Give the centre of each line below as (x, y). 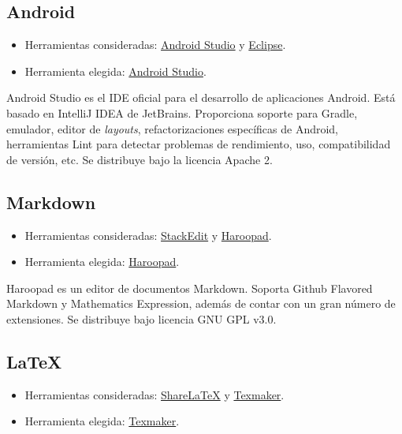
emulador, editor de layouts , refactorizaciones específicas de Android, (173, 128)
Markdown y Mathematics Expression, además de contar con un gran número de (201, 303)
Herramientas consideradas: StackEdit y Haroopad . (148, 235)
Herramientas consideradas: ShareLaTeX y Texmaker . (154, 394)
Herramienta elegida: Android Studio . (115, 71)
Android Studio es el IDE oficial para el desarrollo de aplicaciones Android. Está (201, 97)
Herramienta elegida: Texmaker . (102, 421)
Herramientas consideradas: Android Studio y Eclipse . (155, 45)
